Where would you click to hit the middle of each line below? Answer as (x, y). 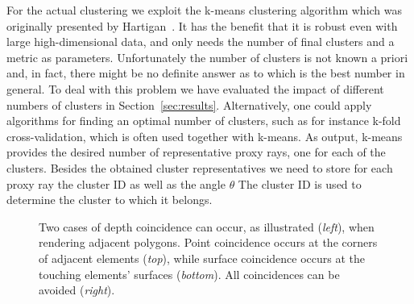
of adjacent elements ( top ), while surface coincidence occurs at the (202, 258)
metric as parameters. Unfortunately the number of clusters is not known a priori (207, 57)
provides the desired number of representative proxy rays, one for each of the (196, 152)
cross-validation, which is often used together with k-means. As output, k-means (205, 136)
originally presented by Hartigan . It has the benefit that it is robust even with (202, 25)
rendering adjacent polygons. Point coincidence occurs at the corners (208, 242)
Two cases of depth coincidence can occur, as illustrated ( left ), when (207, 226)
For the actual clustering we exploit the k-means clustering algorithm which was (205, 10)
